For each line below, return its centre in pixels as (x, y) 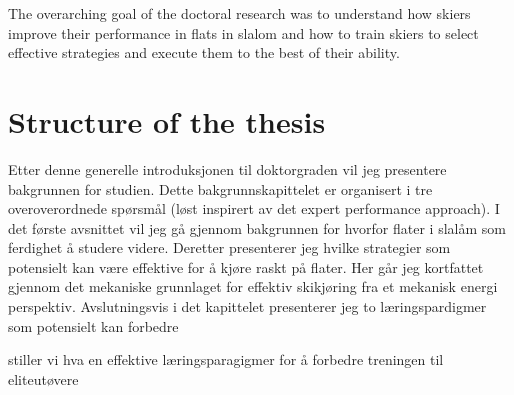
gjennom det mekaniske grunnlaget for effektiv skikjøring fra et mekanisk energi (253, 286)
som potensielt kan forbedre (93, 325)
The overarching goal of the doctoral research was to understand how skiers (239, 13)
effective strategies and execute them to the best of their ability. (204, 52)
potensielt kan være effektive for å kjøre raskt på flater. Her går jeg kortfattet (246, 266)
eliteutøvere (43, 378)
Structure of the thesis (167, 120)
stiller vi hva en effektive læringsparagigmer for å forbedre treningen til (226, 359)
